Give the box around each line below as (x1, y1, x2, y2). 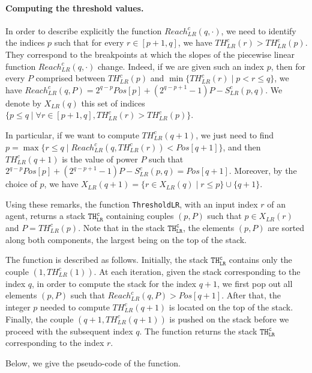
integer (5, 300, 31, 313)
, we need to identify (221, 24, 296, 37)
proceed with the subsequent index (5, 324, 133, 337)
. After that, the (221, 289, 281, 301)
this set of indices (81, 96, 145, 109)
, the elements (182, 221, 235, 233)
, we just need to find (196, 128, 274, 141)
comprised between (35, 72, 106, 84)
